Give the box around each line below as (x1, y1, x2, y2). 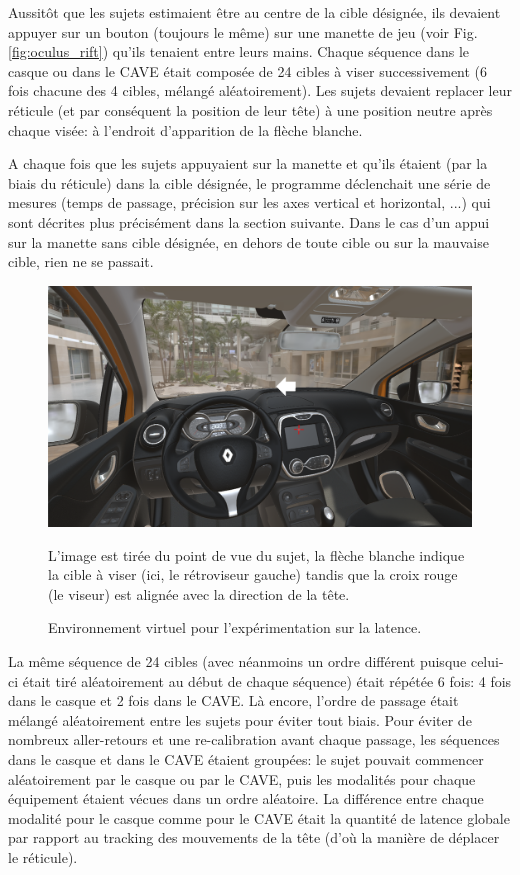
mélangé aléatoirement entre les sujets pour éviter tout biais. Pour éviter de (8, 709, 472, 730)
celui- (470, 651, 504, 672)
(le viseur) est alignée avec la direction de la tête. (48, 583, 350, 604)
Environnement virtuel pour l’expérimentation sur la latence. (48, 617, 422, 638)
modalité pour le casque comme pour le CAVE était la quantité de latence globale (8, 807, 510, 828)
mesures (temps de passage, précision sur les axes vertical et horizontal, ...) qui (8, 192, 491, 213)
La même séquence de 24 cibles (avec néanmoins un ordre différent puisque (8, 651, 467, 672)
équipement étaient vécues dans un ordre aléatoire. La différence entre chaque (8, 788, 484, 809)
